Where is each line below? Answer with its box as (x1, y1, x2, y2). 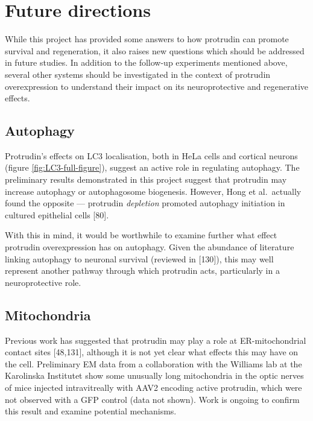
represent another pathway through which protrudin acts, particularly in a (5, 264, 280, 277)
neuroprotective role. (5, 276, 81, 288)
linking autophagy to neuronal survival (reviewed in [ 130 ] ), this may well (5, 252, 274, 265)
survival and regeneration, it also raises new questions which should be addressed (5, 44, 305, 57)
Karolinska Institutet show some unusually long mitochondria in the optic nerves (5, 369, 304, 382)
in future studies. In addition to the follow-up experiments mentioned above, (5, 56, 288, 69)
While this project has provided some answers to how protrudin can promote (5, 33, 289, 45)
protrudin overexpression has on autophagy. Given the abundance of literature (5, 241, 294, 253)
